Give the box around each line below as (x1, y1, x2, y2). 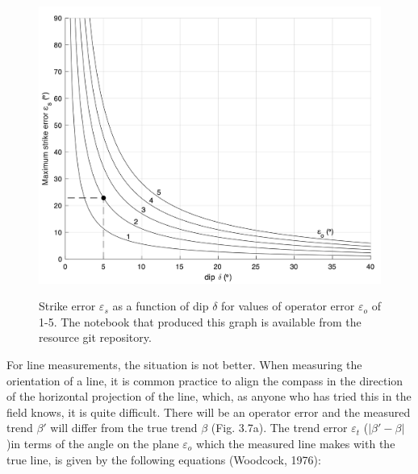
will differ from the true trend (50, 419, 198, 436)
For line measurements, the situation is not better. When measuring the (6, 355, 362, 372)
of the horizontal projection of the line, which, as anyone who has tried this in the (6, 388, 412, 405)
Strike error (39, 297, 96, 314)
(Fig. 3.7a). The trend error (211, 419, 348, 436)
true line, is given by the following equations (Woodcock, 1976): (6, 451, 321, 468)
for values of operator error (221, 297, 355, 314)
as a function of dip (112, 297, 209, 314)
